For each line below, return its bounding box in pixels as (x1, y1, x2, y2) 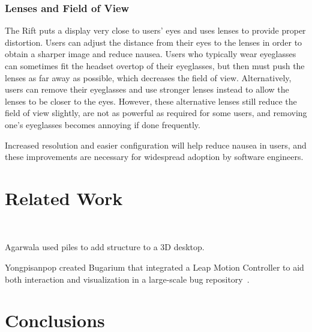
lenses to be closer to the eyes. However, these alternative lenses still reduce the (5, 94, 297, 107)
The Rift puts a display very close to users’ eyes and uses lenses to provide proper (5, 24, 306, 37)
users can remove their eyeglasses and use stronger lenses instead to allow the (5, 83, 289, 96)
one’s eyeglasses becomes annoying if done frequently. (5, 118, 200, 131)
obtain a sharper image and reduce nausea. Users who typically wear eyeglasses (5, 48, 296, 60)
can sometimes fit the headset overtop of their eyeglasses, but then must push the (5, 60, 305, 72)
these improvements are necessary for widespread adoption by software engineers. (5, 150, 304, 163)
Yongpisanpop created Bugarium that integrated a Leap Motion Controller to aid (5, 261, 304, 274)
